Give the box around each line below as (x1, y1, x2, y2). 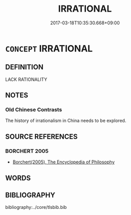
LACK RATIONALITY (5, 76, 48, 82)
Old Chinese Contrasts (5, 106, 62, 113)
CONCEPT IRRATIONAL (5, 42, 93, 54)
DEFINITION (5, 63, 44, 71)
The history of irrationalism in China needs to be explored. (5, 117, 126, 124)
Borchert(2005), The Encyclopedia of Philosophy (12, 159, 115, 165)
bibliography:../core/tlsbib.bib (5, 204, 67, 210)
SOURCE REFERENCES (5, 132, 78, 141)
